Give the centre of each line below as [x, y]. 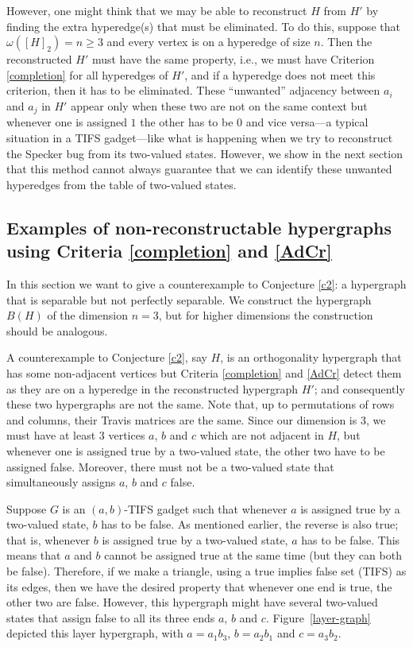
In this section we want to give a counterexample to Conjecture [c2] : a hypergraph [206, 283]
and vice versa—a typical [307, 122]
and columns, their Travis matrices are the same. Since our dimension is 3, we [196, 419]
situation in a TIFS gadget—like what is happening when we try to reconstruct [200, 138]
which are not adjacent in [262, 435]
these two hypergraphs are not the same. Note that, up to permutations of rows [201, 404]
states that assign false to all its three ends [111, 617]
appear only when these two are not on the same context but [219, 105]
